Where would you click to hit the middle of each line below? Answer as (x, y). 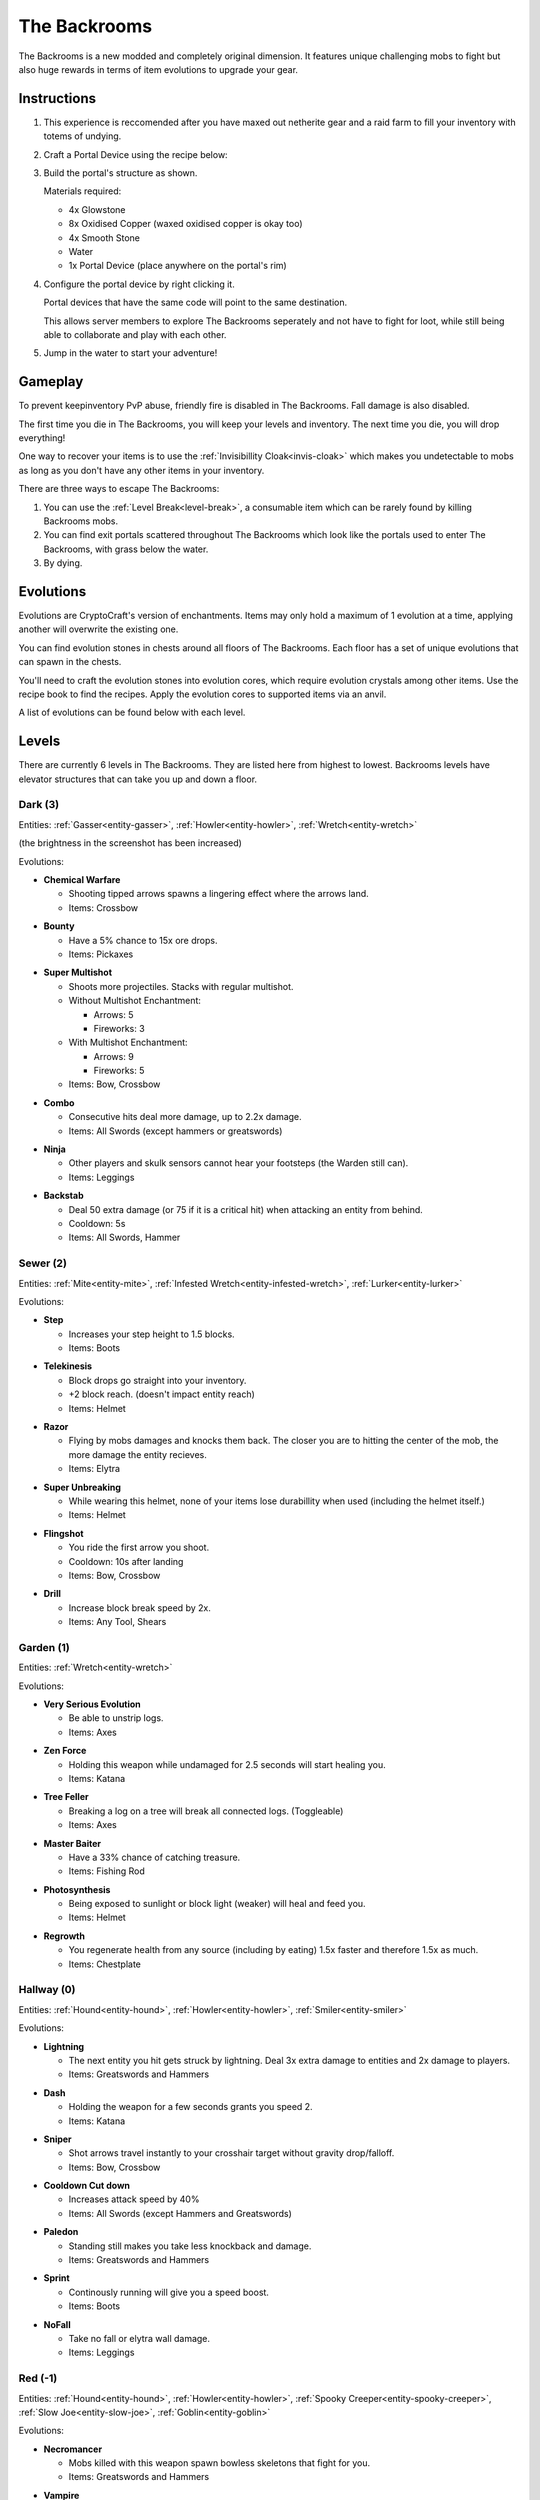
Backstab (63, 1196)
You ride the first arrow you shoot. (139, 1547)
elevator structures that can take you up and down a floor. (138, 779)
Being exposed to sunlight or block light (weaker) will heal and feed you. (217, 1904)
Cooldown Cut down (86, 2186)
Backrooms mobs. (81, 521)
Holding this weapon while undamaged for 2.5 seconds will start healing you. (227, 1764)
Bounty (59, 926)
